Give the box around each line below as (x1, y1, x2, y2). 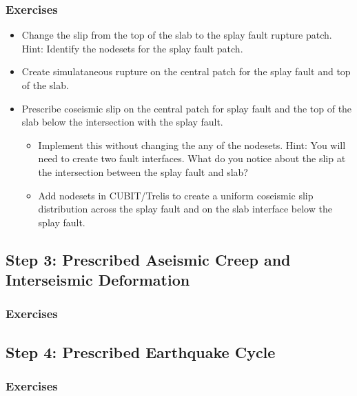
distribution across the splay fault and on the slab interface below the (38, 201, 332, 216)
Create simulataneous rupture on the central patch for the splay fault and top (21, 64, 351, 79)
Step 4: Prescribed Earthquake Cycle (6, 341, 276, 362)
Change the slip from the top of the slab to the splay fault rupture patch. (21, 28, 332, 42)
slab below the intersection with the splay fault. (21, 115, 223, 129)
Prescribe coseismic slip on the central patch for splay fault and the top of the (21, 101, 352, 115)
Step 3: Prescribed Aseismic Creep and (6, 248, 291, 270)
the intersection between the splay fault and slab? (38, 164, 248, 179)
